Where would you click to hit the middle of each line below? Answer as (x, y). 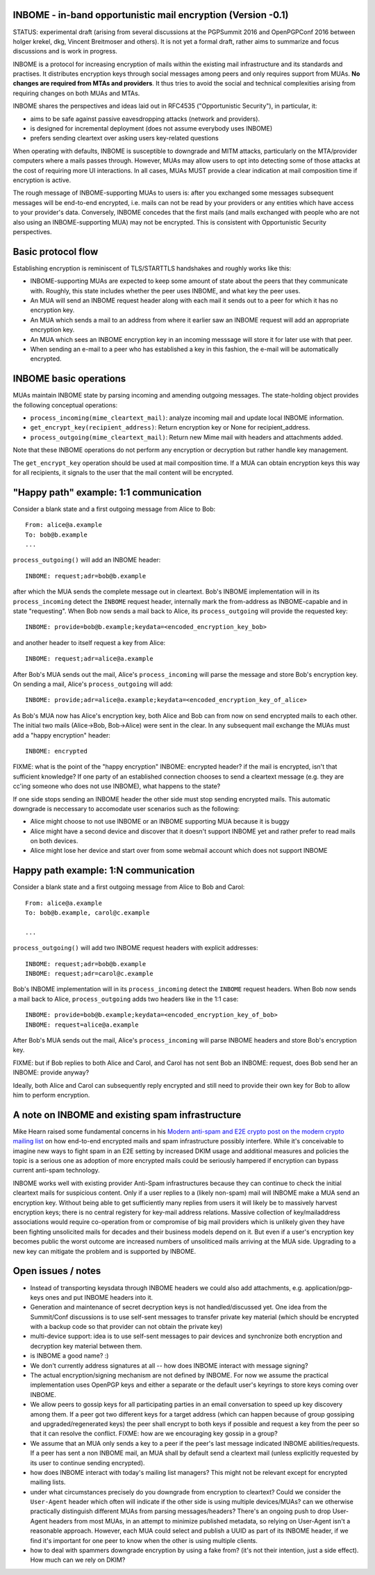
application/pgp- (329, 1288)
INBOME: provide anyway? (51, 1072)
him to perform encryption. (51, 1095)
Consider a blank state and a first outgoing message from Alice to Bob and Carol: (129, 887)
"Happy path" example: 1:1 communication (107, 492)
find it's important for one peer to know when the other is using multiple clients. (144, 1540)
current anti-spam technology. (56, 1170)
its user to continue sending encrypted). (87, 1462)
